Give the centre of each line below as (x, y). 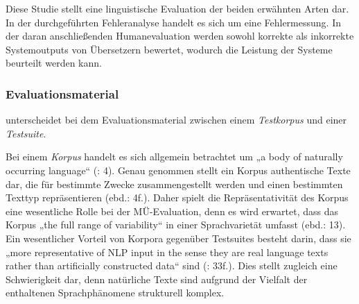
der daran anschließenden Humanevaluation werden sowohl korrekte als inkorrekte (180, 36)
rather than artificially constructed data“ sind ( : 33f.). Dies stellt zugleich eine (172, 265)
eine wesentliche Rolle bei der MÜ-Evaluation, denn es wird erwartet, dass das (172, 211)
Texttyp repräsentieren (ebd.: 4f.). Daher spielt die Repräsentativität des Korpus (177, 197)
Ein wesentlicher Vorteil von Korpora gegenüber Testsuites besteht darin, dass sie (178, 238)
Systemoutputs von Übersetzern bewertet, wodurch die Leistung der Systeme (169, 49)
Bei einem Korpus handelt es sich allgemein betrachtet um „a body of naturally (174, 157)
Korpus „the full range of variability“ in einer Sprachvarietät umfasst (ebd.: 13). (176, 225)
